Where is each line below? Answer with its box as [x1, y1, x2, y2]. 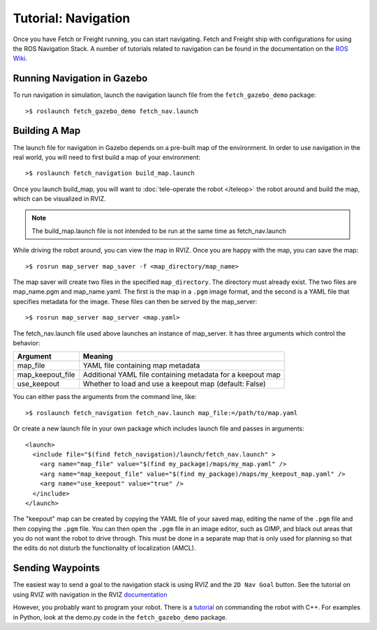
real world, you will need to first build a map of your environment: [13, 153, 201, 161]
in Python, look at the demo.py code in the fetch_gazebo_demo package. [13, 613, 228, 621]
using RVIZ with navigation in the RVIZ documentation [13, 590, 168, 599]
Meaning [82, 352, 113, 361]
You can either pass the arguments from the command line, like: [13, 393, 197, 401]
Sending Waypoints [13, 562, 101, 574]
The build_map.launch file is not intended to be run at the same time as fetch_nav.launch [31, 227, 286, 235]
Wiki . [13, 54, 28, 63]
